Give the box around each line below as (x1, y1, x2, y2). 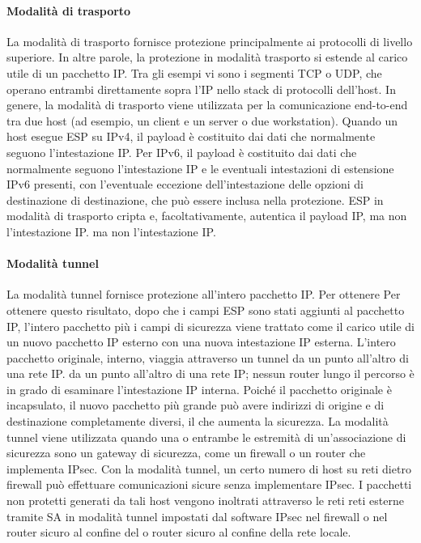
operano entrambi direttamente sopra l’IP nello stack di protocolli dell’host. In (6, 80, 396, 97)
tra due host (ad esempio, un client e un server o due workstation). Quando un (6, 112, 398, 129)
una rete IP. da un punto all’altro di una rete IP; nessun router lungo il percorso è (6, 365, 415, 382)
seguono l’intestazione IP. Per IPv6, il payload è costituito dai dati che (6, 143, 357, 160)
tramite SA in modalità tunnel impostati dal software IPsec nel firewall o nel (6, 507, 388, 524)
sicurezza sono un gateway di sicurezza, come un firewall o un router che (6, 444, 366, 461)
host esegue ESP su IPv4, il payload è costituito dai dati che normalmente (6, 128, 376, 145)
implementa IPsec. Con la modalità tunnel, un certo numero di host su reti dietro (6, 460, 411, 477)
